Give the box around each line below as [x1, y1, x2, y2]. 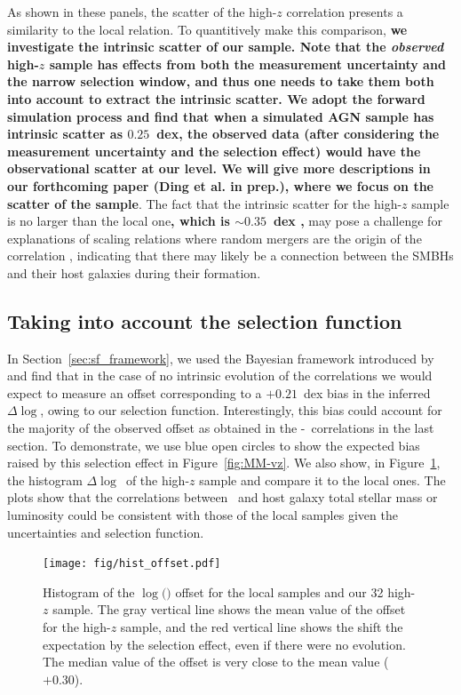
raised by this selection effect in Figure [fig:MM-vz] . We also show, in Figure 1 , [7, 453, 441, 472]
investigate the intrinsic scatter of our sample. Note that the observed [7, 37, 444, 56]
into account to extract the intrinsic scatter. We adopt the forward [7, 89, 425, 108]
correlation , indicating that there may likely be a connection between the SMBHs [7, 246, 454, 265]
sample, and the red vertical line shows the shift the [120, 618, 403, 636]
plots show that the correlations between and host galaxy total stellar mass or [7, 488, 438, 507]
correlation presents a [286, 3, 403, 20]
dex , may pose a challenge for [273, 212, 442, 230]
